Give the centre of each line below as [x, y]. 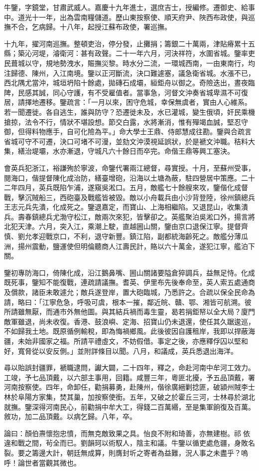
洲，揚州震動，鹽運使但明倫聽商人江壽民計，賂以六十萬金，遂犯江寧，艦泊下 [129, 246]
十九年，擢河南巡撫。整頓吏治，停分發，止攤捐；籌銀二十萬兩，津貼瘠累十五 [129, 43]
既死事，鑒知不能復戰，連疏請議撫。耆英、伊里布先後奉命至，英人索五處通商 [129, 282]
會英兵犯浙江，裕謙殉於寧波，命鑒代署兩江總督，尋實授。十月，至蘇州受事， [129, 167]
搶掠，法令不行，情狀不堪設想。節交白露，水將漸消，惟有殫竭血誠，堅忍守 [126, 121]
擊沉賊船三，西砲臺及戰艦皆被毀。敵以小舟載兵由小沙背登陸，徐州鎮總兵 [136, 197]
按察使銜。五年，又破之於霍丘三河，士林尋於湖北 [175, 396]
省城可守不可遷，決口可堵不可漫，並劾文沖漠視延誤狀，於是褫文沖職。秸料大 [129, 141]
